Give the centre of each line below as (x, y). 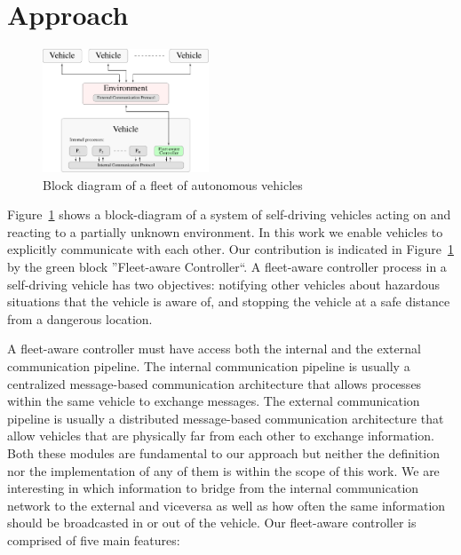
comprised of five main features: (94, 539)
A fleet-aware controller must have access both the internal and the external (214, 349)
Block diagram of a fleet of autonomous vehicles (173, 184)
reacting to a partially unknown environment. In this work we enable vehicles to (225, 231)
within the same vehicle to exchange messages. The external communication (214, 401)
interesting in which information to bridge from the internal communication (213, 488)
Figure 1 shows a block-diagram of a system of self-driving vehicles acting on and (229, 214)
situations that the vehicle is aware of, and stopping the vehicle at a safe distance (229, 301)
